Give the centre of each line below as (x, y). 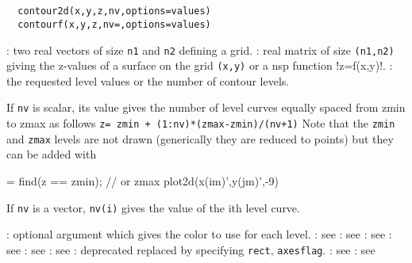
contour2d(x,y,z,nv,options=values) (114, 11)
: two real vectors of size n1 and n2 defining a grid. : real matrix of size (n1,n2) (200, 50)
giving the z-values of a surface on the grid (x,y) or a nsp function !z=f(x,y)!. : (200, 65)
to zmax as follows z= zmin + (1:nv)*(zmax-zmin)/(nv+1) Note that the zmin (201, 123)
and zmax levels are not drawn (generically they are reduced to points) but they (200, 138)
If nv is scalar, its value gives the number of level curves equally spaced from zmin (206, 107)
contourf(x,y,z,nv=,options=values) (114, 24)
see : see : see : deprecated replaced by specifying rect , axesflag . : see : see (191, 249)
